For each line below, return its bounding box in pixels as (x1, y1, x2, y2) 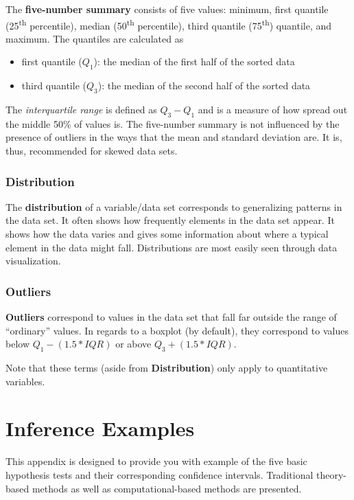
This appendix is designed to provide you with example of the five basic (5, 454, 307, 468)
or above (115, 337, 152, 351)
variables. (5, 374, 45, 388)
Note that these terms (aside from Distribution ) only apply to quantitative (5, 361, 328, 374)
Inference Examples (5, 414, 195, 442)
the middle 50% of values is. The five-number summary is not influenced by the (5, 116, 340, 130)
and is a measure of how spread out (198, 102, 348, 117)
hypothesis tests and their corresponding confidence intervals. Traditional (5, 467, 314, 481)
